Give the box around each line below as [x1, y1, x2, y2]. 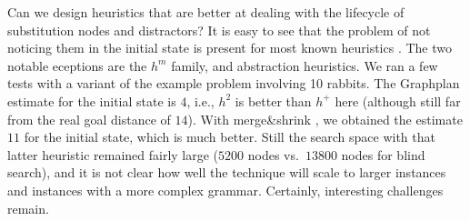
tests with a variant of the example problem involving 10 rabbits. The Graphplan [7, 74, 460, 93]
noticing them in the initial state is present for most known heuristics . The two [7, 38, 453, 57]
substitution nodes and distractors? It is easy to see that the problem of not [7, 20, 431, 39]
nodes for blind [341, 145, 425, 164]
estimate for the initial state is [7, 91, 176, 110]
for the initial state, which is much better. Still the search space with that [24, 127, 435, 146]
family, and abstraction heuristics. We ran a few [171, 55, 438, 75]
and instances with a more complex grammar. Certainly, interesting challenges [7, 180, 444, 199]
